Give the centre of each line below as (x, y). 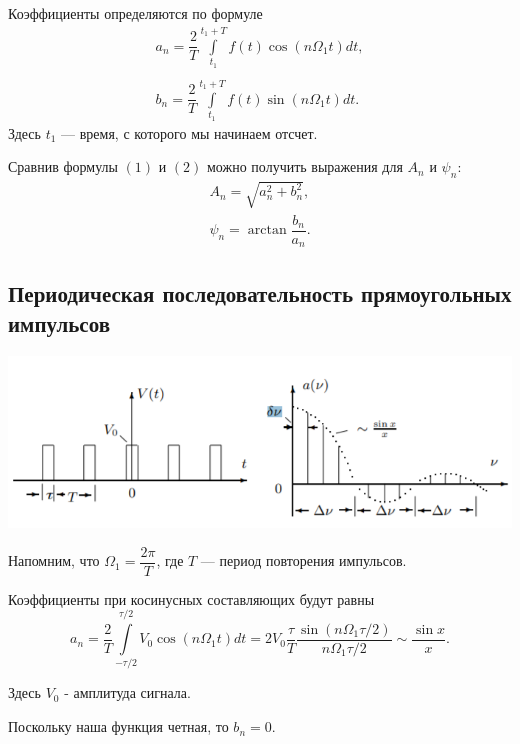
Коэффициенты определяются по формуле (135, 13)
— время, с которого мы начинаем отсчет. (189, 132)
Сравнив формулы (63, 166)
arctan (267, 230)
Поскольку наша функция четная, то (118, 726)
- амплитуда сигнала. (127, 692)
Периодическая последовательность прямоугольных (260, 293)
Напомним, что (54, 560)
